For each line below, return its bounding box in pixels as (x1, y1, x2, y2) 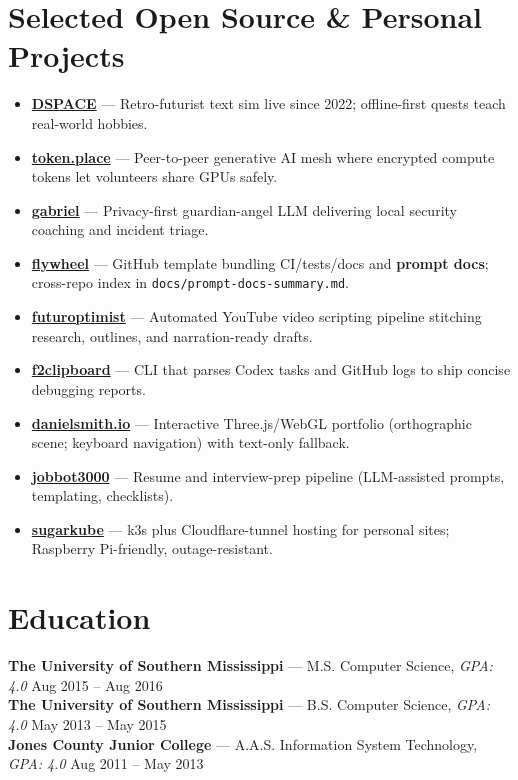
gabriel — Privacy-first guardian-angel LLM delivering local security (31, 199, 457, 220)
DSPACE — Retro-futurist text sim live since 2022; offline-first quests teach (31, 93, 506, 114)
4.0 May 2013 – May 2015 (8, 713, 167, 734)
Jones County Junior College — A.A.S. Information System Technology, (8, 733, 478, 754)
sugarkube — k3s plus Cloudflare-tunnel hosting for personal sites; (31, 518, 450, 539)
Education (8, 597, 151, 638)
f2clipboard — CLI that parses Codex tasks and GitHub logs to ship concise (31, 359, 511, 380)
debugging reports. (31, 378, 146, 399)
